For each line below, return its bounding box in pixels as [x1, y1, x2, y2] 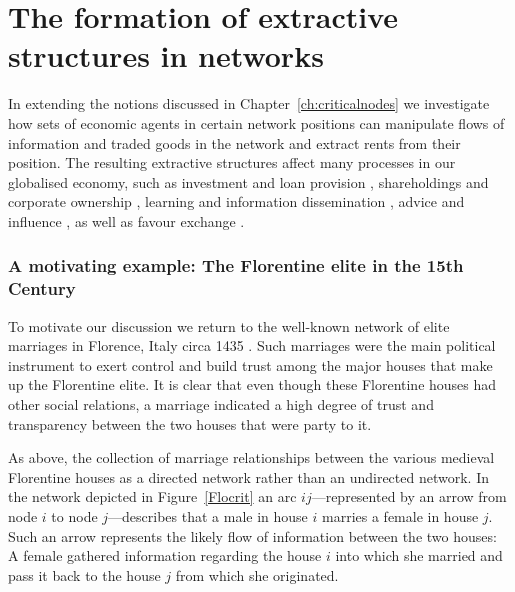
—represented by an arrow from [311, 486, 507, 507]
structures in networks [8, 35, 324, 76]
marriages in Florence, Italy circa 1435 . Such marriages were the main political [8, 335, 496, 356]
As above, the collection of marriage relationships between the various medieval [8, 447, 495, 468]
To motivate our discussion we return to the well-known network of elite [8, 315, 450, 336]
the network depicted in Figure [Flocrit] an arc [8, 486, 297, 507]
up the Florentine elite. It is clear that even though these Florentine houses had [8, 374, 497, 395]
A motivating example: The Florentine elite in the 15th [8, 253, 464, 278]
